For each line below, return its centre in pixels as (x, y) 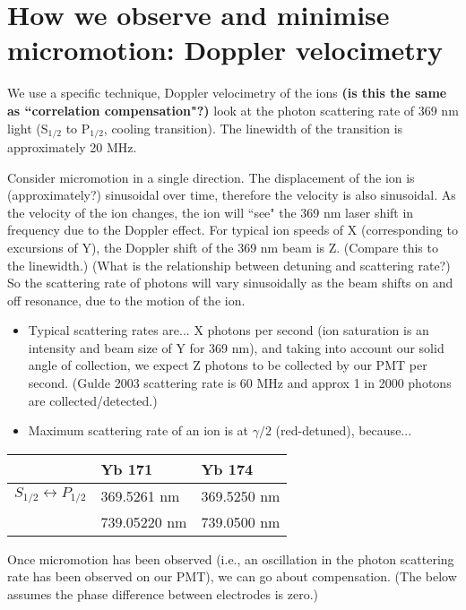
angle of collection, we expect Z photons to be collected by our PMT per (228, 365)
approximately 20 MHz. (72, 146)
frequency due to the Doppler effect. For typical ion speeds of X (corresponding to (233, 230)
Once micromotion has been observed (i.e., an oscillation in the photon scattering (231, 558)
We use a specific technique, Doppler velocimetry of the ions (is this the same (227, 93)
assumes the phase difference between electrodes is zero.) (163, 594)
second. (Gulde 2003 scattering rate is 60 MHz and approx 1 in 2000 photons (240, 383)
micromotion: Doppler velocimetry (225, 50)
